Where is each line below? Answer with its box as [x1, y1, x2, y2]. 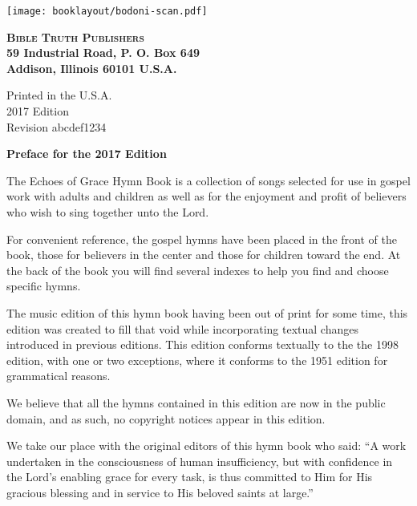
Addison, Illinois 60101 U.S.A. [6, 59, 177, 76]
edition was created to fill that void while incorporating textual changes [6, 320, 358, 337]
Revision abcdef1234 [6, 118, 107, 135]
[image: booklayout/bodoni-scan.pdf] [6, 6, 208, 17]
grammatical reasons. [6, 367, 111, 384]
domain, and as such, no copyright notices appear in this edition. [6, 410, 326, 427]
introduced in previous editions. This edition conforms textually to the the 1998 [6, 336, 399, 353]
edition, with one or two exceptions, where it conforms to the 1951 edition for [6, 351, 388, 368]
